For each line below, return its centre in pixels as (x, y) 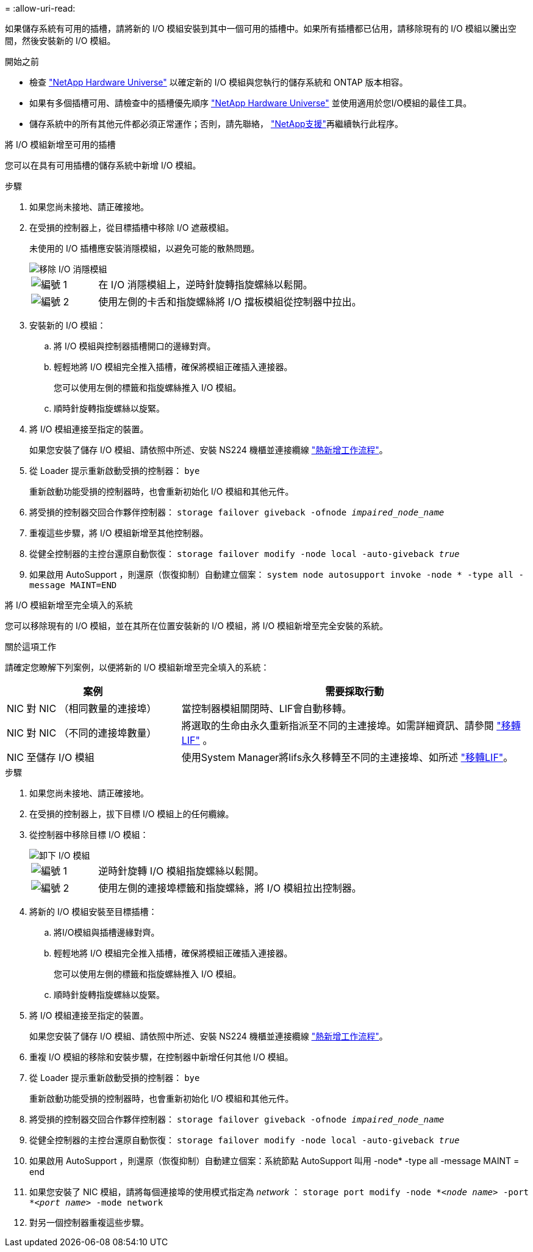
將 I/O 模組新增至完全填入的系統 (69, 605)
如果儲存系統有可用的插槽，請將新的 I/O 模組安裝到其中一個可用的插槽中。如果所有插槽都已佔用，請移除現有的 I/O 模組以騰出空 (261, 28)
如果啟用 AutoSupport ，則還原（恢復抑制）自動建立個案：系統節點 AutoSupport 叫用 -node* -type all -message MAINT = (274, 1161)
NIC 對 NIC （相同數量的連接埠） (82, 708)
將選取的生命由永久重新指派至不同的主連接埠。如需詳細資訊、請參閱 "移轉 (351, 726)
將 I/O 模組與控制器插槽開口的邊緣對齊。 (135, 346)
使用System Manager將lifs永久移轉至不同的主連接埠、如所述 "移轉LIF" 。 (347, 757)
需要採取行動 (355, 691)
